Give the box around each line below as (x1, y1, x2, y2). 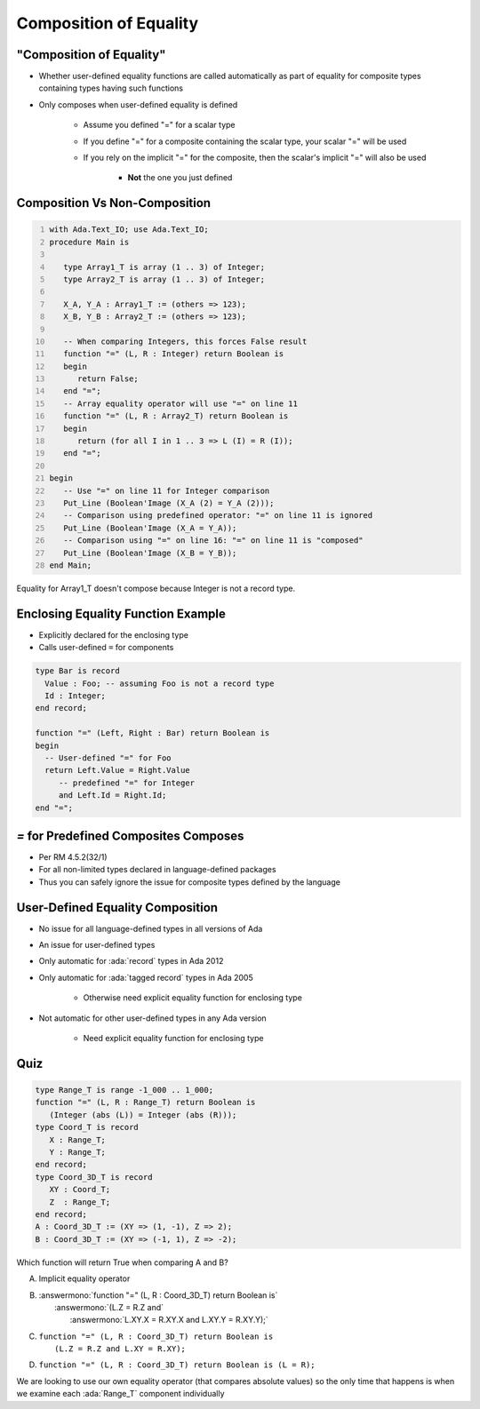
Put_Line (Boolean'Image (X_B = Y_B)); (63, 547, 237, 558)
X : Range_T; (49, 1134, 107, 1145)
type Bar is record (35, 666, 120, 676)
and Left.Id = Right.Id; (58, 791, 167, 800)
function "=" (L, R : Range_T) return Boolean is (35, 1097, 256, 1108)
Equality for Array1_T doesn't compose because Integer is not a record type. (16, 583, 296, 593)
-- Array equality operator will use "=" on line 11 (63, 398, 298, 409)
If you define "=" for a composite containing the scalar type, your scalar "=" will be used (83, 136, 407, 147)
